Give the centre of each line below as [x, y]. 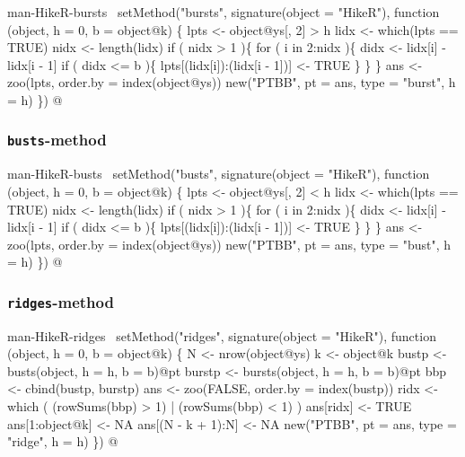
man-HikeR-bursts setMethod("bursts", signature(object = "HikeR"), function [224, 12]
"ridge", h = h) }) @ [63, 441]
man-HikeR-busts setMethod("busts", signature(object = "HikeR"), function [219, 174]
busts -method [57, 140]
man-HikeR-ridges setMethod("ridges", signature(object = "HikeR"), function [222, 335]
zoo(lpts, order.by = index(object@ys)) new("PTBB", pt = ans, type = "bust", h [229, 244]
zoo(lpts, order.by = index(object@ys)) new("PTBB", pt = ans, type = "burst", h [232, 82]
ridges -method [61, 301]
